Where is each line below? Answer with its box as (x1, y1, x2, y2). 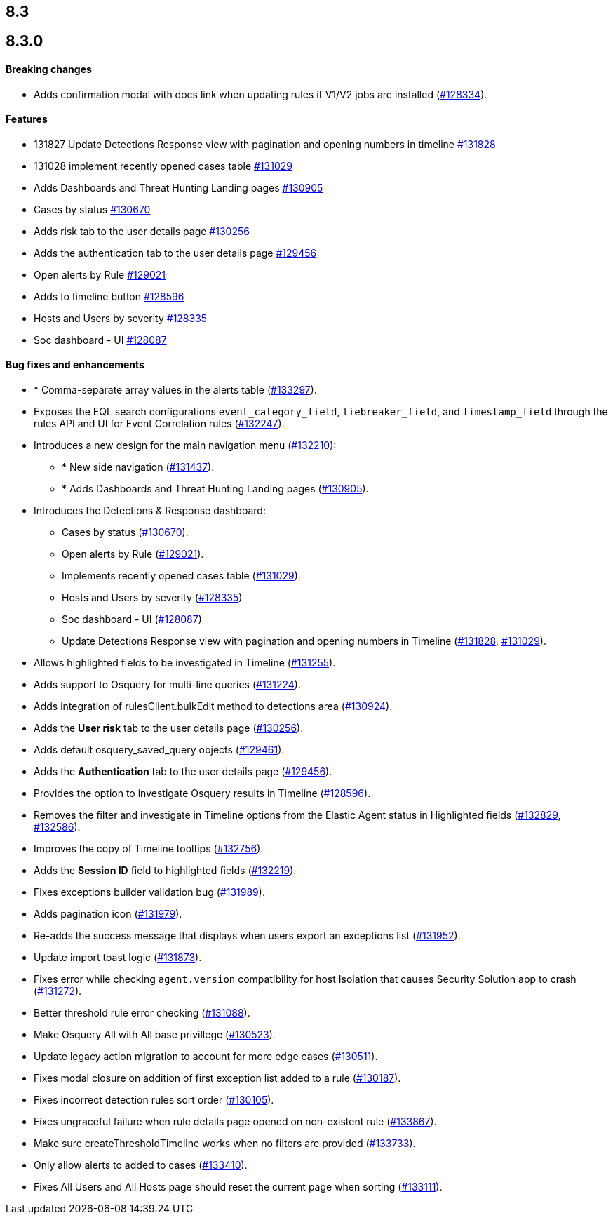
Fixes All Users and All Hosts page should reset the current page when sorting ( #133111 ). (34, 1181, 443, 1193)
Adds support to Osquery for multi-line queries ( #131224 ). (34, 678, 301, 691)
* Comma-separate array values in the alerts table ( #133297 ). (34, 384, 317, 396)
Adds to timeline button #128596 (34, 290, 184, 302)
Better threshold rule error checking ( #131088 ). (34, 1007, 250, 1019)
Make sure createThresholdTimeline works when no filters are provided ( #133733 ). (34, 1137, 416, 1150)
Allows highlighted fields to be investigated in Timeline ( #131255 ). (34, 657, 336, 669)
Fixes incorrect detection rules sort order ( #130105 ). (34, 1094, 274, 1106)
